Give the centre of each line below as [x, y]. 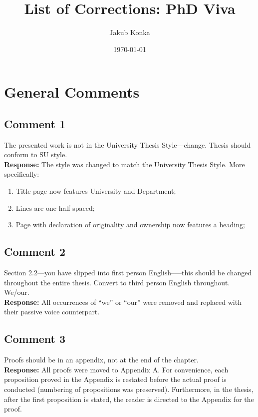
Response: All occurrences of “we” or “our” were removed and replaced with [123, 302]
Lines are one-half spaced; [55, 207]
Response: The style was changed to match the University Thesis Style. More [125, 164]
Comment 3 [35, 339]
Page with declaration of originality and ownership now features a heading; [130, 225]
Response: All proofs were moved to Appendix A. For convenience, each [116, 369]
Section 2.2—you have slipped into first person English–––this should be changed [128, 273]
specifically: [22, 174]
